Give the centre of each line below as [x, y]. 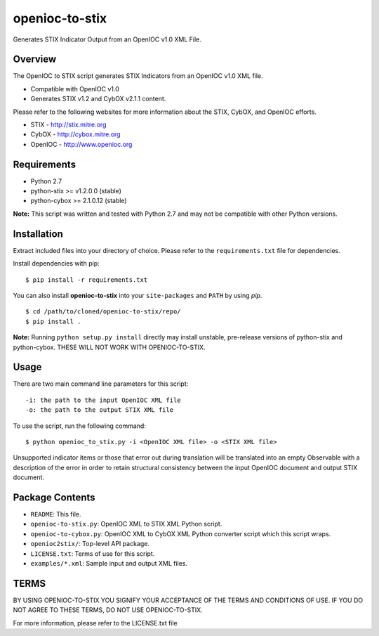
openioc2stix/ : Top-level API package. [90, 544]
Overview [35, 59]
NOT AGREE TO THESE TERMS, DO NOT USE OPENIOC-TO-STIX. [108, 610]
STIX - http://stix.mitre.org [68, 125]
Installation [38, 234]
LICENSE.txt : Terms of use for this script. [93, 553]
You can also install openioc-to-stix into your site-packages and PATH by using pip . [138, 295]
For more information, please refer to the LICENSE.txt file [95, 623]
